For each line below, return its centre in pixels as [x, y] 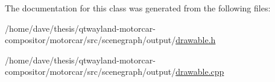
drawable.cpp [200, 72]
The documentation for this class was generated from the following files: [138, 8]
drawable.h [196, 40]
